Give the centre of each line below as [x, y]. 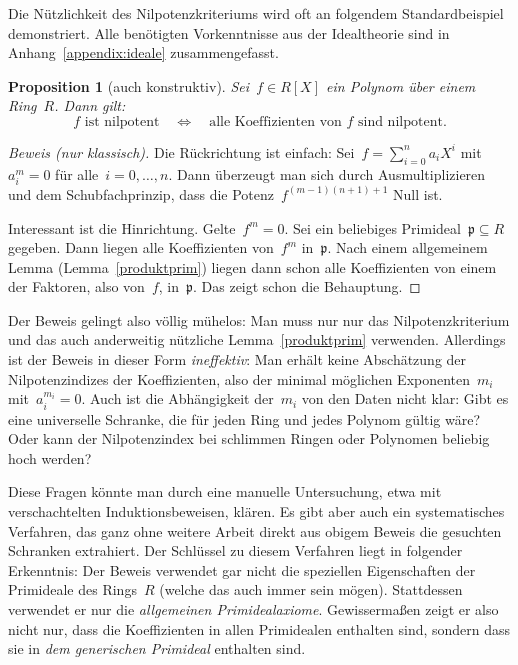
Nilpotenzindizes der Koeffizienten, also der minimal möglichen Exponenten [239, 378]
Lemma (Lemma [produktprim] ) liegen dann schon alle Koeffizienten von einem [252, 266]
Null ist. [418, 193]
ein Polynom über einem [401, 85]
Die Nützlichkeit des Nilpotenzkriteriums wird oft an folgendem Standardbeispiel [256, 13]
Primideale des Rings [72, 589]
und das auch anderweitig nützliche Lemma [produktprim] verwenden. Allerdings [257, 339]
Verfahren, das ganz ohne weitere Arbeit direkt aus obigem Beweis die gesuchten [255, 530]
